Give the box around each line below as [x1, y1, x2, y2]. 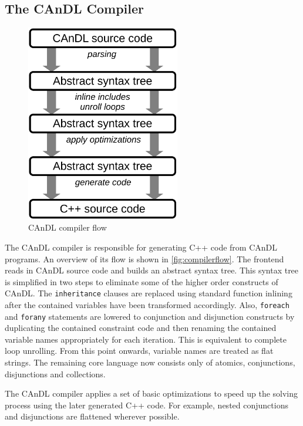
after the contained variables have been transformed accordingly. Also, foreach [5, 298, 289, 310]
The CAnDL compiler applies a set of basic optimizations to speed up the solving [5, 387, 298, 400]
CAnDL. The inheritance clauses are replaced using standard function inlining [5, 287, 292, 299]
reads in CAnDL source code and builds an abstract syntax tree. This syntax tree [5, 264, 299, 276]
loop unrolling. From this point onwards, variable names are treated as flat [5, 344, 274, 357]
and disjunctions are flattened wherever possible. [5, 410, 180, 422]
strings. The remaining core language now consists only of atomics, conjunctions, [5, 356, 295, 368]
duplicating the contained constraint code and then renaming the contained [5, 322, 277, 334]
